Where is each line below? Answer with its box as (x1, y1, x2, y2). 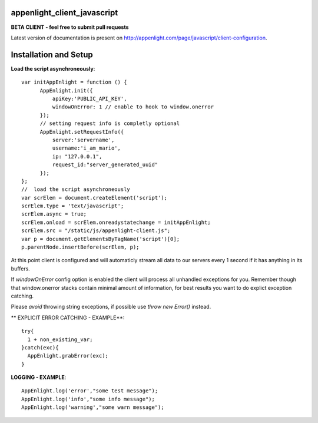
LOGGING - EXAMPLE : (11, 374, 67, 381)
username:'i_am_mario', (52, 145, 121, 151)
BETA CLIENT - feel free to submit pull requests (11, 24, 129, 31)
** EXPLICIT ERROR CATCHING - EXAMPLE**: (11, 314, 125, 321)
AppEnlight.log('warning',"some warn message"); (21, 404, 164, 411)
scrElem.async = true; (21, 211, 87, 217)
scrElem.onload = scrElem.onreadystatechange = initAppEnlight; (21, 219, 211, 226)
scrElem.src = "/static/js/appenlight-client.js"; (21, 227, 171, 234)
